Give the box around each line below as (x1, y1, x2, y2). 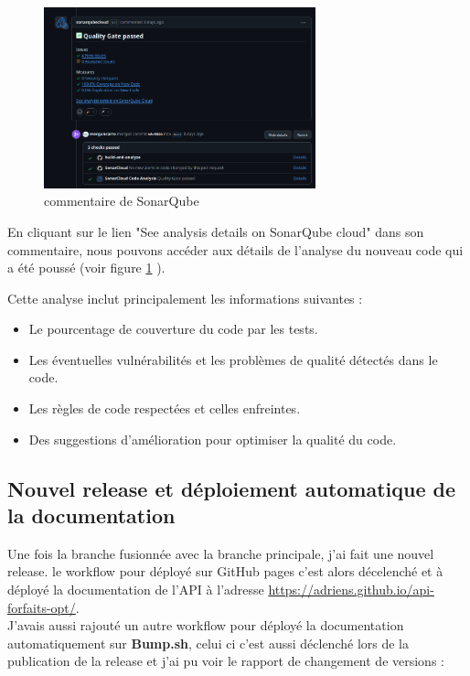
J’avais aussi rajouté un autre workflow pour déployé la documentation (7, 616, 404, 635)
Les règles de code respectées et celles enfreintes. (28, 399, 301, 418)
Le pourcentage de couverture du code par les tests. (28, 319, 318, 338)
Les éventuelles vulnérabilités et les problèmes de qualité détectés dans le (28, 349, 438, 369)
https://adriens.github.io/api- (268, 580, 434, 599)
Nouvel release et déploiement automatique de (7, 474, 456, 502)
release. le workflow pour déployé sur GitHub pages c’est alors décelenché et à (7, 562, 443, 581)
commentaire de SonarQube (44, 191, 199, 210)
